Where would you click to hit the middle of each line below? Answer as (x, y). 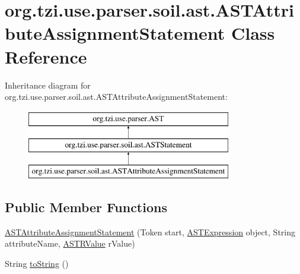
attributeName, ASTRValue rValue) (70, 243)
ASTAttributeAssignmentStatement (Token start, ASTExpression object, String (150, 232)
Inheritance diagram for (48, 85)
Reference (46, 56)
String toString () (37, 264)
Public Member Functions (86, 207)
